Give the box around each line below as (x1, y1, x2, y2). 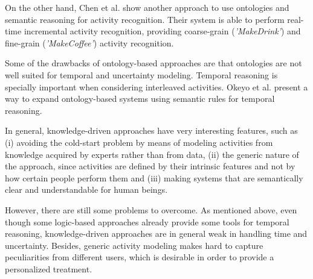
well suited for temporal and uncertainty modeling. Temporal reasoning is (5, 68, 278, 81)
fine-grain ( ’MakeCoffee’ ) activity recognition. (5, 36, 174, 49)
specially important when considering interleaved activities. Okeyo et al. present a (5, 80, 308, 93)
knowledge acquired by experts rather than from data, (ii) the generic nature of (5, 148, 299, 160)
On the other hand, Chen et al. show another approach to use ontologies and (5, 1, 289, 13)
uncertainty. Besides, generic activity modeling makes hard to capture (5, 239, 263, 251)
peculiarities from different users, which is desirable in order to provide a (5, 251, 274, 263)
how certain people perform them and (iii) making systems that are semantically (5, 171, 303, 184)
